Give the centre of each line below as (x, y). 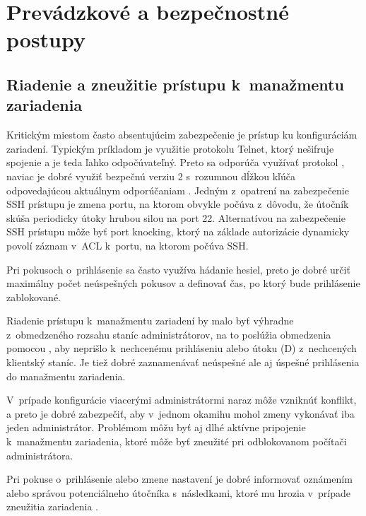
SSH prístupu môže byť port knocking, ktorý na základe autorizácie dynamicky (178, 231)
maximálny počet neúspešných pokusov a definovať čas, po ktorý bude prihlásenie (183, 283)
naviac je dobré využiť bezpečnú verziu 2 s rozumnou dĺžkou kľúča (151, 176)
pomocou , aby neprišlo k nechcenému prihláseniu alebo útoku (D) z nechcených (182, 348)
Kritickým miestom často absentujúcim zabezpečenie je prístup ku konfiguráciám (182, 135)
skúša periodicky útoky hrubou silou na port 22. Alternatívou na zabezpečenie (176, 217)
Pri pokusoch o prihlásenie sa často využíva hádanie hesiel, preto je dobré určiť (178, 269)
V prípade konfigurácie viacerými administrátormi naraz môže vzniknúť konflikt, (182, 400)
